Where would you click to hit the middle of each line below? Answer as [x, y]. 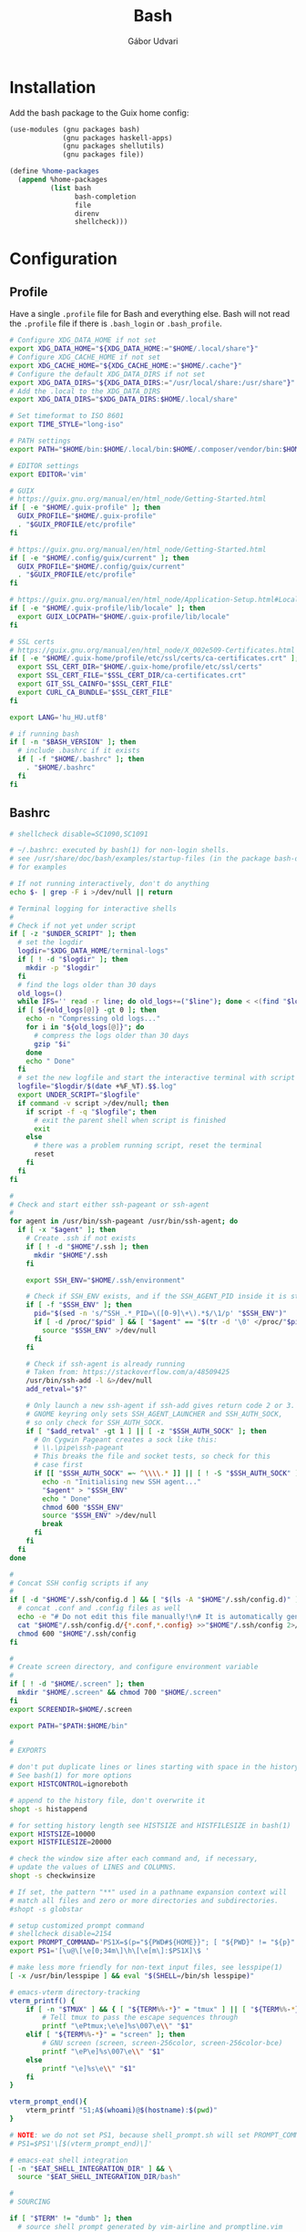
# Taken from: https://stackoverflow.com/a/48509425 [128, 1372]
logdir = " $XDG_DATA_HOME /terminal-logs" [93, 951]
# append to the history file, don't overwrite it [107, 1800]
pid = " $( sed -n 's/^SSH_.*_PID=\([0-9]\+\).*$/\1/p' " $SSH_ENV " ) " [160, 1314]
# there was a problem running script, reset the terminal [148, 1146]
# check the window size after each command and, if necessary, [134, 1859]
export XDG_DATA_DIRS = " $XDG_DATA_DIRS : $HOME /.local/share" [124, 400]
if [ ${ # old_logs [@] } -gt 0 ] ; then [87, 1010]
